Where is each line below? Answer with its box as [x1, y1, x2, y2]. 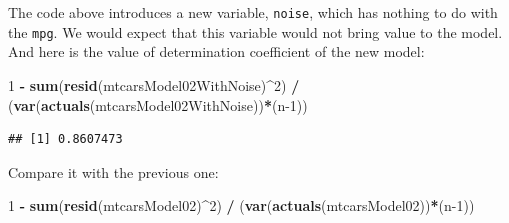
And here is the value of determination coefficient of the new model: [8, 41, 425, 62]
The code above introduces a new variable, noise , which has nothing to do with [8, 2, 498, 22]
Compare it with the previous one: [8, 161, 219, 182]
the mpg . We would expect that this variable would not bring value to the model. [8, 21, 503, 42]
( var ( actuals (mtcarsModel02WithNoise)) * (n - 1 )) [8, 94, 308, 115]
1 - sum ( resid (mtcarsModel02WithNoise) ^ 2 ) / [8, 74, 300, 95]
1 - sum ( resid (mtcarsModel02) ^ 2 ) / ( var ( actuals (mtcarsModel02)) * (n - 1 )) [8, 195, 475, 216]
